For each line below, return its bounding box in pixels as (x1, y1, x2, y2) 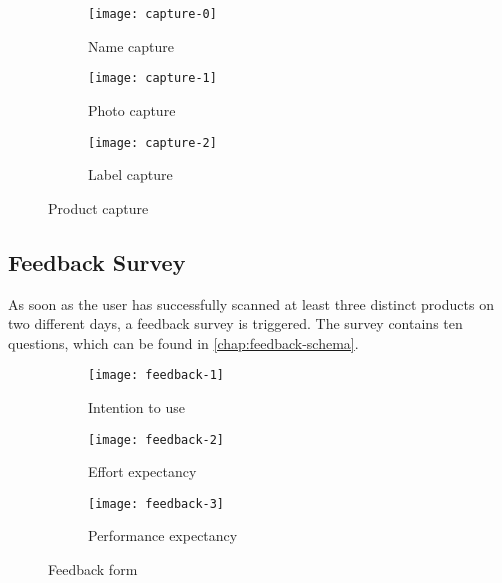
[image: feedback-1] (88, 368, 225, 383)
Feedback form (48, 559, 138, 580)
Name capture (88, 35, 174, 56)
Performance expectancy (88, 525, 238, 546)
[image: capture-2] (88, 135, 217, 150)
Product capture (48, 197, 149, 218)
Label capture (88, 164, 173, 185)
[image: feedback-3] (88, 496, 225, 511)
